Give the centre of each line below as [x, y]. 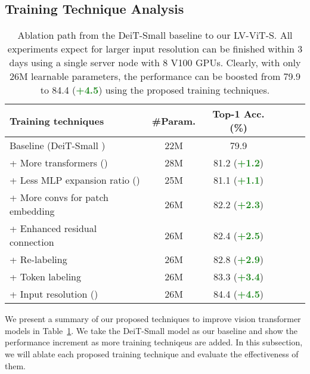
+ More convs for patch [59, 197]
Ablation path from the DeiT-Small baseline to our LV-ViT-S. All [155, 35]
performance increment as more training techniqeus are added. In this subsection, [154, 342]
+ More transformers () [59, 163]
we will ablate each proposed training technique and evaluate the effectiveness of [152, 353]
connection [32, 242]
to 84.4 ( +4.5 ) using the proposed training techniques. [155, 90]
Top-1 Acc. [238, 114]
